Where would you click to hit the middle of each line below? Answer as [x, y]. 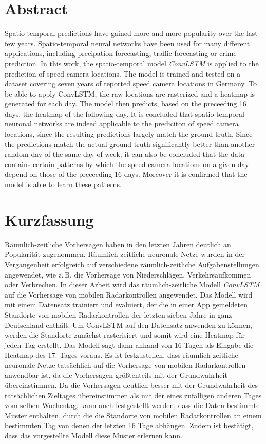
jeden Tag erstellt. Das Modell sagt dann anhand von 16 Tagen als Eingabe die [129, 345]
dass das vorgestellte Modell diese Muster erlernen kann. [93, 436]
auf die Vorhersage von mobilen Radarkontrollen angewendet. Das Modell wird [129, 294]
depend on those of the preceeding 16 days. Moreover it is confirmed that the [126, 174]
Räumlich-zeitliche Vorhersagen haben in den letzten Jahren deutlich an [118, 244]
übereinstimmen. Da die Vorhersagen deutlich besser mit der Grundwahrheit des [131, 385]
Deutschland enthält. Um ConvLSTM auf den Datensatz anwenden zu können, [128, 325]
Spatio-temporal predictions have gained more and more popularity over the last [131, 33]
